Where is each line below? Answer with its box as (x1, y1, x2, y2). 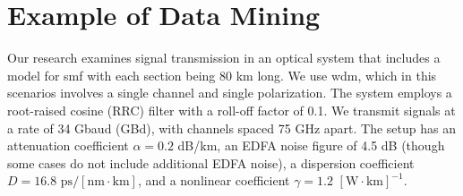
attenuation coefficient (7, 136, 129, 155)
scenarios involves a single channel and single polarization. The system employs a (7, 83, 452, 102)
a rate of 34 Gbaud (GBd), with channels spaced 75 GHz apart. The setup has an (7, 118, 456, 137)
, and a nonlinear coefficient (137, 171, 290, 190)
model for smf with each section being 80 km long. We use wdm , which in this (7, 65, 437, 84)
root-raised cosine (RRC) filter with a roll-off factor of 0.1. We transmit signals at (7, 100, 456, 119)
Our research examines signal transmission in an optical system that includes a (7, 48, 441, 67)
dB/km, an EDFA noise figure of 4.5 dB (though (177, 136, 445, 155)
